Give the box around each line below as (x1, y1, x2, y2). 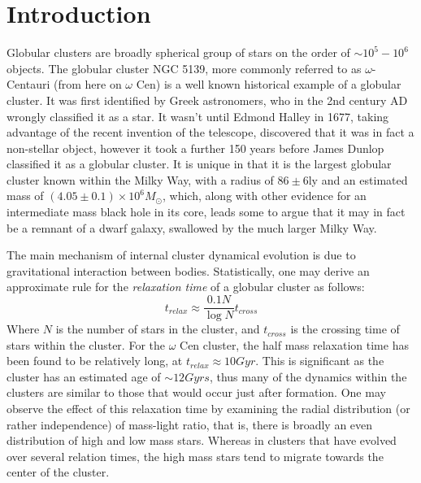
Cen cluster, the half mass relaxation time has (180, 336, 409, 353)
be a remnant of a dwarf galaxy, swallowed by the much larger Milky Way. (7, 219, 377, 236)
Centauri (7, 76, 50, 93)
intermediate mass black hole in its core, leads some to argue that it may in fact (7, 203, 406, 220)
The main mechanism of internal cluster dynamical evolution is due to (7, 246, 356, 263)
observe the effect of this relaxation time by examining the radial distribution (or (7, 400, 410, 417)
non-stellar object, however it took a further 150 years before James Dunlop (7, 139, 384, 156)
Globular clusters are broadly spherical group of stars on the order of (7, 44, 350, 61)
